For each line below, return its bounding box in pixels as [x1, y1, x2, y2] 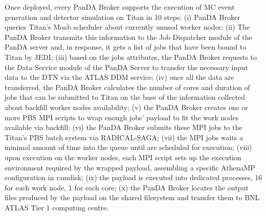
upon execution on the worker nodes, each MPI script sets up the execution [5, 152, 241, 162]
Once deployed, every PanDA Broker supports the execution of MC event [5, 2, 235, 12]
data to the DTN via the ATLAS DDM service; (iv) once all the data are [5, 72, 234, 82]
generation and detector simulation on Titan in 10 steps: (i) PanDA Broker [5, 11, 240, 22]
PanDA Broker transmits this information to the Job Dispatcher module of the [5, 31, 252, 42]
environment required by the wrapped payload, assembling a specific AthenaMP [5, 162, 255, 172]
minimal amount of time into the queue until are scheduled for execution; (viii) [5, 142, 252, 153]
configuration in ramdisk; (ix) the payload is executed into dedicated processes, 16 [5, 172, 262, 183]
